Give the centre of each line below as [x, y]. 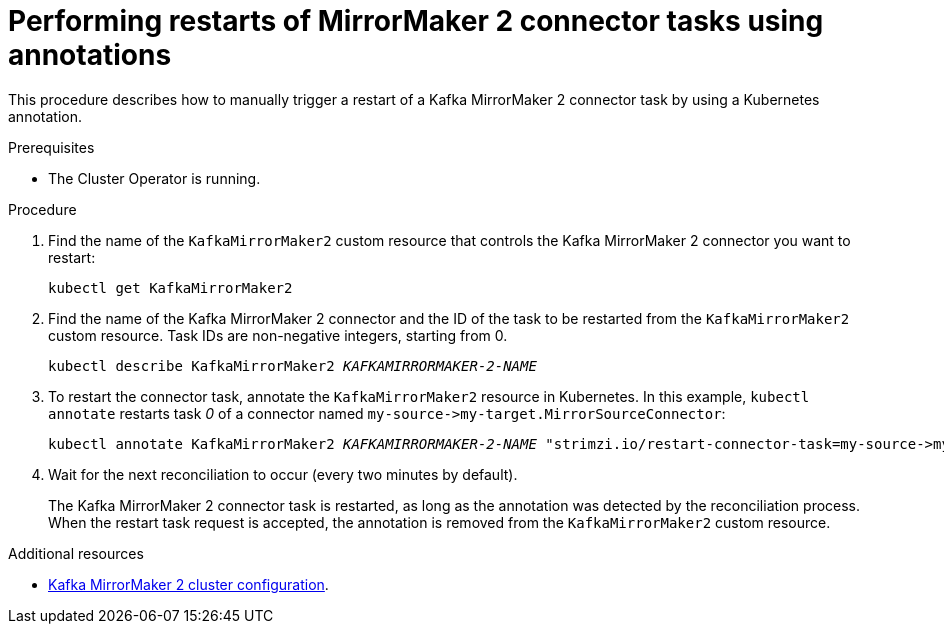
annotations [90, 55]
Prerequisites [51, 147]
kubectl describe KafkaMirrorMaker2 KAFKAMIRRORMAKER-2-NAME [292, 365]
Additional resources [76, 553]
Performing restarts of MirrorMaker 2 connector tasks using [416, 21]
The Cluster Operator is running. [154, 178]
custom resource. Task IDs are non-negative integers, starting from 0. [278, 335]
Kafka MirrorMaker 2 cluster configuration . [188, 584]
